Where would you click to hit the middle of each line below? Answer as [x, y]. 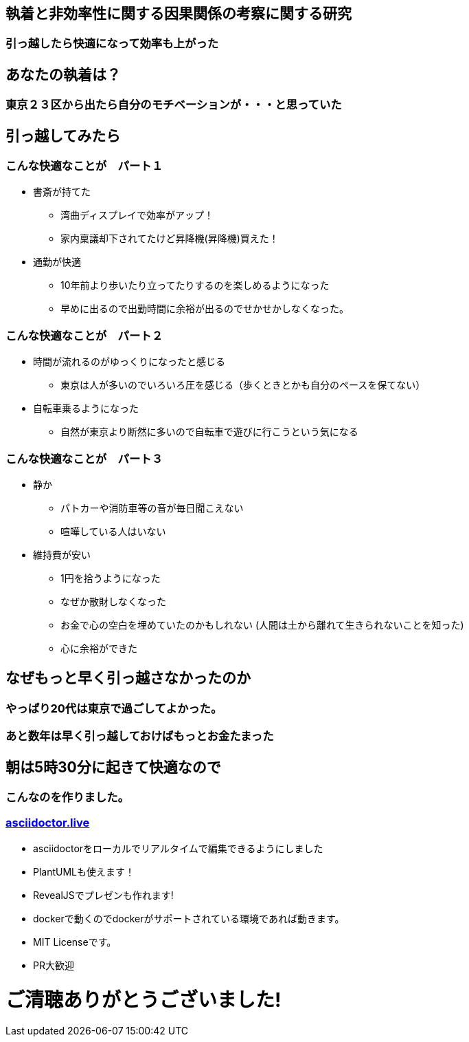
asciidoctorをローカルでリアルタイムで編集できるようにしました [178, 848]
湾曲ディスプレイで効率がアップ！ [137, 215]
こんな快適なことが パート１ [84, 166]
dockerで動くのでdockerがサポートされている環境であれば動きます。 [189, 918]
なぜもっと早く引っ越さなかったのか [128, 678]
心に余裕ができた [99, 648]
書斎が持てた [62, 192]
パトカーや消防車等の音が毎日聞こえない [152, 508]
